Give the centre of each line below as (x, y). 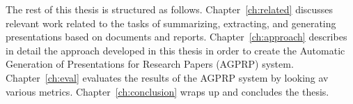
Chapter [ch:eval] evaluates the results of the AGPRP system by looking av (167, 77)
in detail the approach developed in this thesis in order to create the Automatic (175, 50)
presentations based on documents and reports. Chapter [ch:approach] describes (176, 37)
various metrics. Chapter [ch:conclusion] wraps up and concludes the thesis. (167, 91)
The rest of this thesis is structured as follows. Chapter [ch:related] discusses (170, 9)
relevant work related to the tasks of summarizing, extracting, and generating (171, 23)
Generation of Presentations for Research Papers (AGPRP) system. (150, 64)
